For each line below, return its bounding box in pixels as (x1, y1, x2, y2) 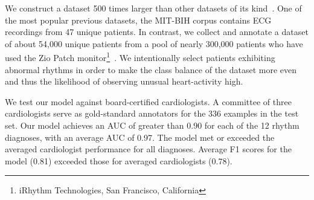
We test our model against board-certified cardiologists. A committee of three (5, 95, 292, 108)
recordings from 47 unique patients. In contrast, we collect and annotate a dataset (5, 25, 309, 38)
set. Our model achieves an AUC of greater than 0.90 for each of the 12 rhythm (5, 119, 300, 131)
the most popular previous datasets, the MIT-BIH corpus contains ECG (5, 13, 272, 26)
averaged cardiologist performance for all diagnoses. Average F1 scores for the (5, 143, 292, 155)
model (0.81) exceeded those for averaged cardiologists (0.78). (5, 154, 232, 167)
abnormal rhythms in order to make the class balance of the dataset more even (5, 63, 297, 76)
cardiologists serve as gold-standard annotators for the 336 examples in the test (5, 107, 299, 120)
